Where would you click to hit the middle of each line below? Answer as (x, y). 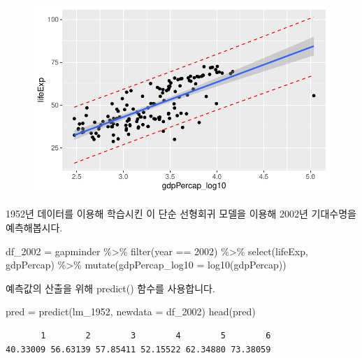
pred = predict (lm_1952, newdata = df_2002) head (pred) (131, 312)
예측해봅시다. (34, 227)
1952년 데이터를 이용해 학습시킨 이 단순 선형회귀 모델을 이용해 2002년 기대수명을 (181, 214)
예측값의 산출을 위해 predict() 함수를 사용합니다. (110, 288)
